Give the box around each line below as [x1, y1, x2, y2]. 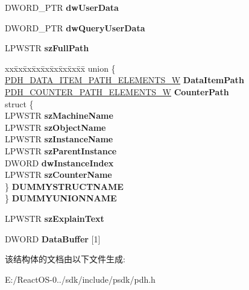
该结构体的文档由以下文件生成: [5, 253, 125, 265]
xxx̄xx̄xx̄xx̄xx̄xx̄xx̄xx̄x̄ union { [5, 61, 116, 74]
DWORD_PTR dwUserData [5, 1, 119, 13]
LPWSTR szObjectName [5, 121, 106, 133]
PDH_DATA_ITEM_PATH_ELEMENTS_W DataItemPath [5, 74, 244, 86]
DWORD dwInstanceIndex [5, 156, 114, 169]
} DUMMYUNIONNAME [5, 192, 117, 204]
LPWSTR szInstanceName [5, 133, 113, 145]
